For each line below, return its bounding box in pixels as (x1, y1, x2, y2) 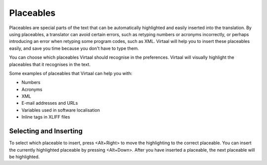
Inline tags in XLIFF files (21, 114, 70, 120)
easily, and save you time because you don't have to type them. (9, 45, 139, 51)
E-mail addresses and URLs (21, 100, 78, 106)
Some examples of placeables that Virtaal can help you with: (9, 70, 133, 76)
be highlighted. (9, 154, 40, 160)
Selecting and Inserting (9, 127, 83, 135)
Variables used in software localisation (21, 107, 100, 113)
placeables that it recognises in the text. (9, 61, 91, 67)
